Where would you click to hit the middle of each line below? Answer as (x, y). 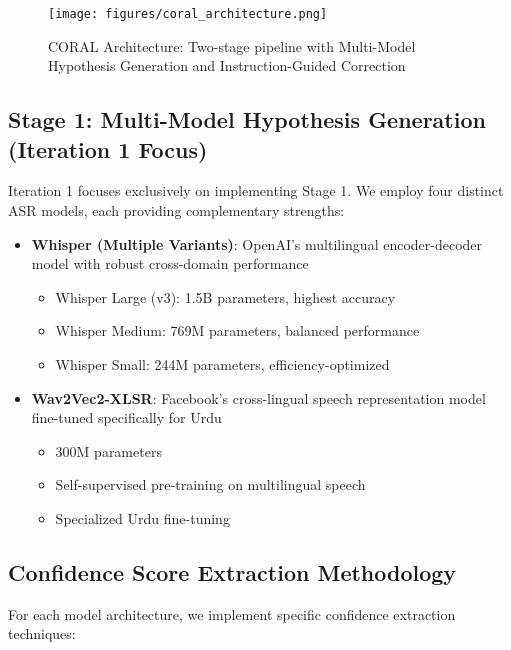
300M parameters (108, 450)
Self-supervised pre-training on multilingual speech (210, 484)
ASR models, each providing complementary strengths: (176, 210)
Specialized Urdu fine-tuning (142, 517)
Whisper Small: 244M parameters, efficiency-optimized (222, 364)
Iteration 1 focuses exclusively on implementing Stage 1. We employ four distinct (256, 190)
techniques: (42, 633)
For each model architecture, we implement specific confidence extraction (232, 613)
